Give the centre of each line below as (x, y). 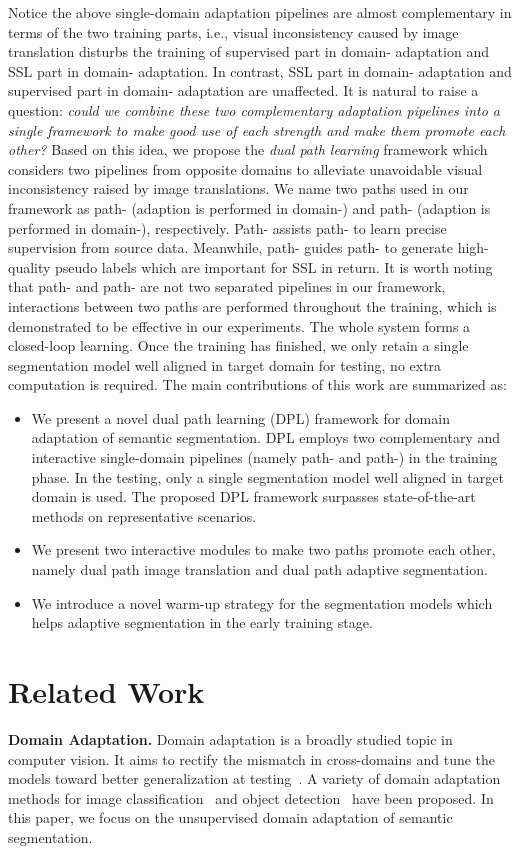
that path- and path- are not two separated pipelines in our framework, (227, 286)
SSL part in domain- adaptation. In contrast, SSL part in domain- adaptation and (260, 70)
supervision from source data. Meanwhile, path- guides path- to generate (230, 247)
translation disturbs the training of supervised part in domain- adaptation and (248, 51)
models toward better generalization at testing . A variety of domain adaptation (254, 778)
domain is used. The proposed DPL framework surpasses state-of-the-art (253, 496)
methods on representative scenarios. (144, 515)
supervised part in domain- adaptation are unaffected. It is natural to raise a (243, 90)
